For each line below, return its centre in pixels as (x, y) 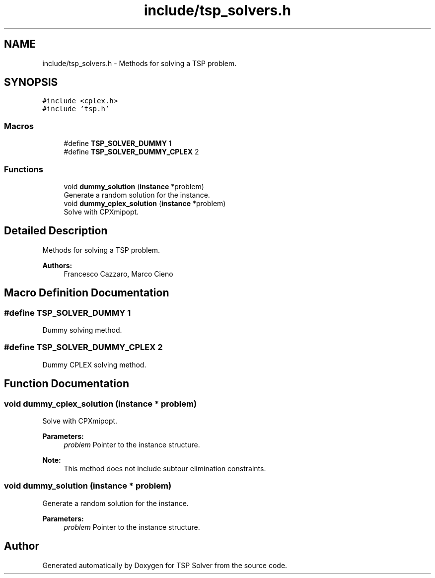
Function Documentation (67, 384)
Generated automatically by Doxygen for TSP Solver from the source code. (165, 565)
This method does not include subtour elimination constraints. (165, 468)
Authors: (57, 265)
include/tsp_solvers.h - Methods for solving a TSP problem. (140, 63)
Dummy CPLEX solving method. (94, 364)
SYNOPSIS (31, 82)
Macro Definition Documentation (87, 293)
